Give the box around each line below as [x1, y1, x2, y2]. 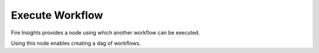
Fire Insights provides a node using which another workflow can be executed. [11, 29, 200, 36]
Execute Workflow [11, 9, 103, 22]
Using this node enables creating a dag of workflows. [11, 40, 141, 47]
